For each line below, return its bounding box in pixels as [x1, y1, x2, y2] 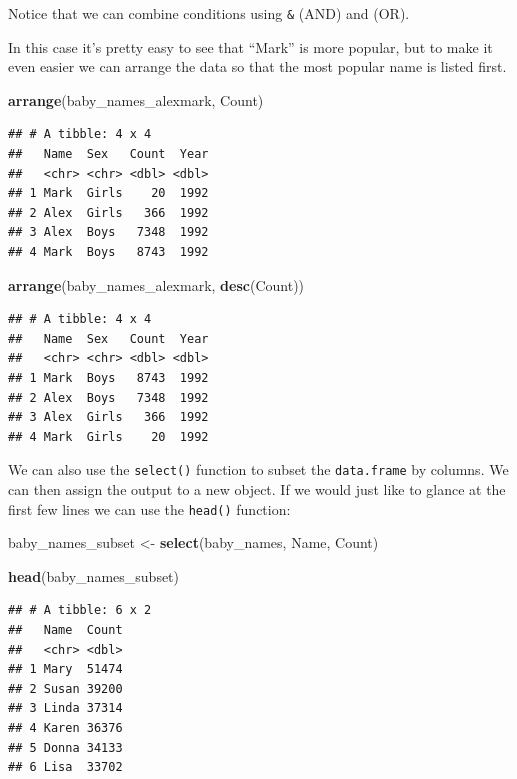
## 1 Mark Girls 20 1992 [8, 186, 209, 201]
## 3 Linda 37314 [8, 701, 123, 716]
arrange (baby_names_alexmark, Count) [8, 89, 264, 110]
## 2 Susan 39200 [8, 681, 123, 696]
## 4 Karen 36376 [8, 721, 123, 735]
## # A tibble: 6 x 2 [8, 603, 152, 618]
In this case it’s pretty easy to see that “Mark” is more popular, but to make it [8, 36, 493, 57]
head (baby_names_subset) [8, 565, 180, 586]
